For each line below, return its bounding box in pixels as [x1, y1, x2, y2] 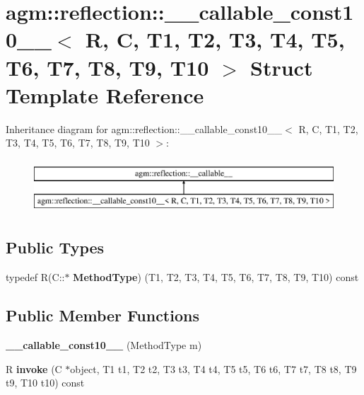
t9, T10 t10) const [6, 375, 85, 390]
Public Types [6, 236, 105, 258]
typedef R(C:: [6, 270, 65, 285]
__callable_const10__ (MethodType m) [6, 338, 202, 353]
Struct [250, 52, 313, 81]
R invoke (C [6, 361, 62, 376]
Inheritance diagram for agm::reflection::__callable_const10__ [6, 121, 283, 136]
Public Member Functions [6, 304, 199, 326]
